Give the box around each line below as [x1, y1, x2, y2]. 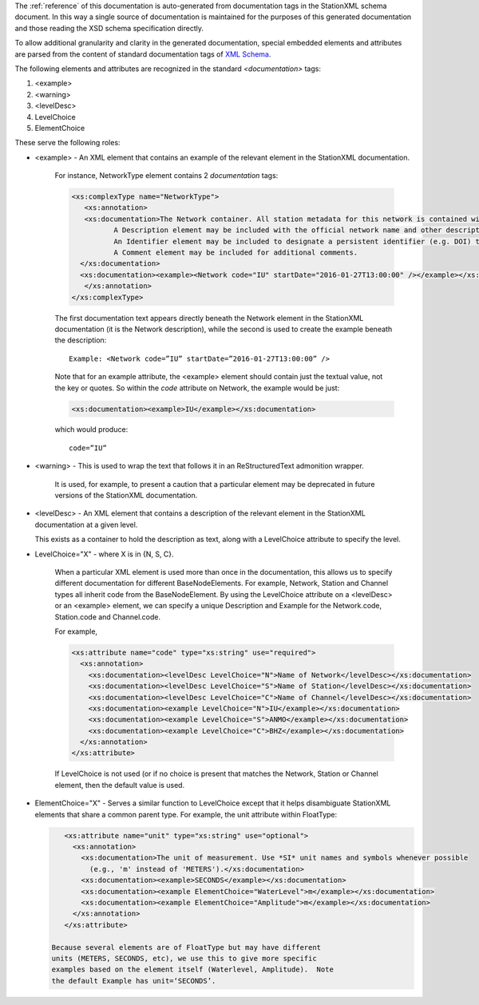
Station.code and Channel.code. [54, 611, 161, 622]
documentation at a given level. [34, 520, 138, 529]
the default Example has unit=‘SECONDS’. [51, 976, 216, 985]
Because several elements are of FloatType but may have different [51, 943, 322, 952]
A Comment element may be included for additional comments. [113, 248, 358, 257]
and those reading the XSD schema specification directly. [14, 23, 204, 33]
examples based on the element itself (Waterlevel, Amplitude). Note [51, 965, 335, 974]
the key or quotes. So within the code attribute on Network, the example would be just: [54, 383, 340, 393]
